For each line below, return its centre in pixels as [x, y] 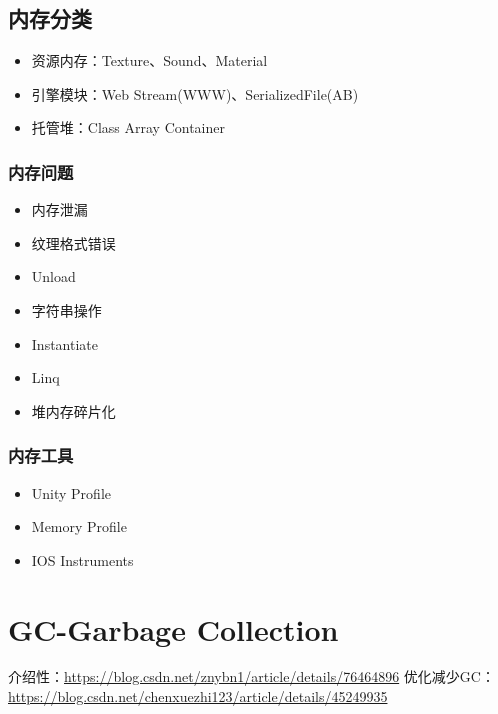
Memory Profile [79, 526]
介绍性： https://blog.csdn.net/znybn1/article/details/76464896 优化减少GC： [251, 676]
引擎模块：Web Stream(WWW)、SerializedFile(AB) [195, 93]
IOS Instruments [82, 559]
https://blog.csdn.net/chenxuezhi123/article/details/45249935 [198, 696]
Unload [53, 276]
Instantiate [64, 343]
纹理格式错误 [73, 242]
